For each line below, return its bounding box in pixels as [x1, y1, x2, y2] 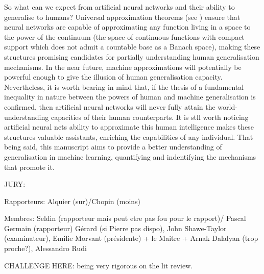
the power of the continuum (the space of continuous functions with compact [4, 31, 245, 42]
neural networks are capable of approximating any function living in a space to [4, 21, 251, 32]
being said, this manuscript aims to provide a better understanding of [4, 141, 222, 152]
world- [218, 101, 237, 112]
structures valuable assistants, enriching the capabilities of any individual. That [4, 131, 253, 142]
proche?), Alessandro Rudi [4, 243, 87, 254]
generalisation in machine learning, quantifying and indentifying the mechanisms [4, 151, 256, 162]
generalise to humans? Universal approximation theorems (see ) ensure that [4, 11, 241, 22]
